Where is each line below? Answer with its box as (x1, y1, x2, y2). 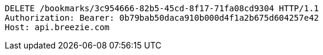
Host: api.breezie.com (5, 22, 110, 32)
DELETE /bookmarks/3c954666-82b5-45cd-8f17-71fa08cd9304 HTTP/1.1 (5, 4, 319, 13)
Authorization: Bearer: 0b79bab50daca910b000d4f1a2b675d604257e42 (5, 13, 319, 22)
